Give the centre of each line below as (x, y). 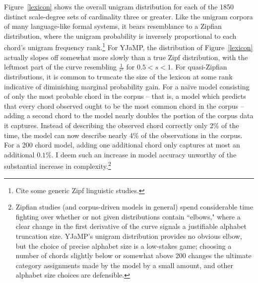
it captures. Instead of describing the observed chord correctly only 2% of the (122, 125)
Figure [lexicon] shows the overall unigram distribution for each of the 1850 (119, 6)
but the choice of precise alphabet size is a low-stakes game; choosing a (124, 246)
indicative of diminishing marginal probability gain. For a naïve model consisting (127, 86)
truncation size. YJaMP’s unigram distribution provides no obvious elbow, (129, 236)
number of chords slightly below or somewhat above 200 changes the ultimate (133, 255)
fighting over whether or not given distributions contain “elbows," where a (128, 216)
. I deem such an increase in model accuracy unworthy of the (144, 154)
